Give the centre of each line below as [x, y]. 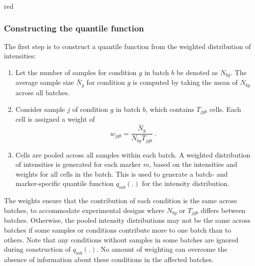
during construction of [37, 249]
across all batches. [43, 92]
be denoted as [197, 72]
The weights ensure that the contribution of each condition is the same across [121, 200]
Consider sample [40, 109]
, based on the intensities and [193, 164]
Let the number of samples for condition [76, 72]
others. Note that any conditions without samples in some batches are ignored [121, 239]
